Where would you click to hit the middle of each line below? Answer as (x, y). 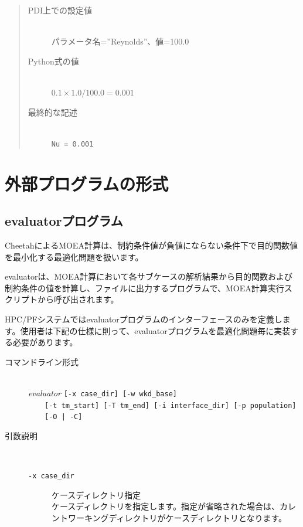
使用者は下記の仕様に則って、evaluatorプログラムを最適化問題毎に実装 (155, 330)
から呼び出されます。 (78, 299)
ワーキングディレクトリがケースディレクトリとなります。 (177, 517)
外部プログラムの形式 (87, 183)
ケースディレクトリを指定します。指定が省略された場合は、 (166, 506)
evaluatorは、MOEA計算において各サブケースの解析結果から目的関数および (149, 276)
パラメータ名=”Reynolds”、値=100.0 (120, 41)
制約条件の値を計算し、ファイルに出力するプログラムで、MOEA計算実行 (144, 288)
